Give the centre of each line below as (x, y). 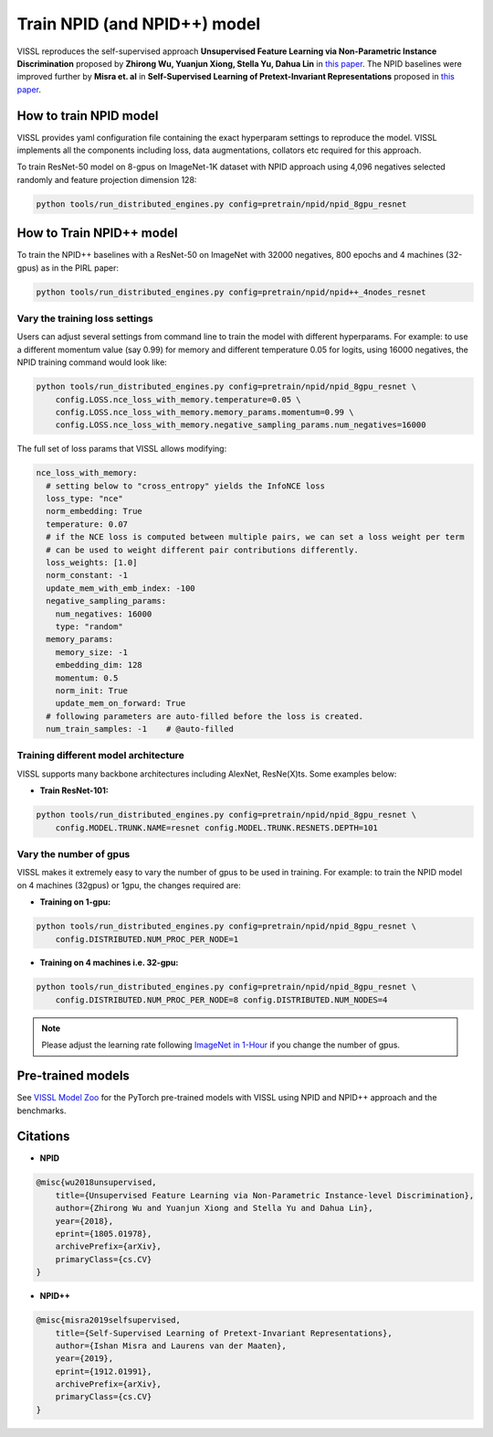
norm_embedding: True (94, 511)
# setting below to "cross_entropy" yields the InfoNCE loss (186, 486)
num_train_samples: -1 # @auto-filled (140, 729)
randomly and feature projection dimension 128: (107, 179)
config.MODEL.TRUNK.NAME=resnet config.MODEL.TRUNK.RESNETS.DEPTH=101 (217, 827)
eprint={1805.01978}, (104, 1233)
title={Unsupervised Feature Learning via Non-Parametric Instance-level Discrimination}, (265, 1195)
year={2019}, (84, 1359)
